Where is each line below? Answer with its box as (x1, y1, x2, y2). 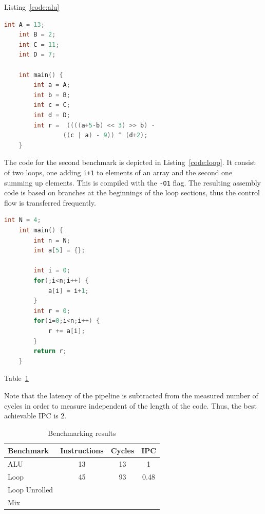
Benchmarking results (48, 427, 116, 438)
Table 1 (4, 373, 29, 383)
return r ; (33, 347, 67, 355)
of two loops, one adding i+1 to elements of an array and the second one (4, 167, 233, 177)
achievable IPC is (4, 410, 59, 421)
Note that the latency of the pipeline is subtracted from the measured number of (4, 390, 258, 400)
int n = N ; (33, 236, 70, 244)
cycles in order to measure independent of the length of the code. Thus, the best (4, 400, 257, 411)
